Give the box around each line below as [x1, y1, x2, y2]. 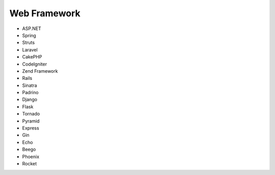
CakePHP [22, 54, 42, 60]
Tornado [22, 111, 40, 117]
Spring [22, 32, 37, 38]
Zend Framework [22, 68, 58, 74]
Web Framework [9, 8, 81, 19]
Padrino [22, 90, 39, 96]
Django [22, 97, 38, 103]
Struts [22, 40, 35, 46]
